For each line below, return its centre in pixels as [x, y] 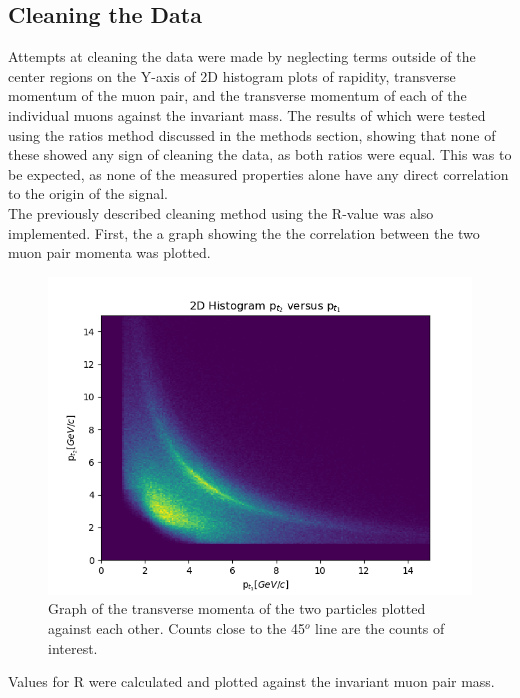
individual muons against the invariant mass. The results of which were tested [247, 114]
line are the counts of [380, 627]
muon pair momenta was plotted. [109, 252]
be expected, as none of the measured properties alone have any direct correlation [258, 173]
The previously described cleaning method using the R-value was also [221, 212]
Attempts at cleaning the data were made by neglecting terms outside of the [242, 56]
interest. [73, 647]
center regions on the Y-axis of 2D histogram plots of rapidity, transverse [232, 75]
